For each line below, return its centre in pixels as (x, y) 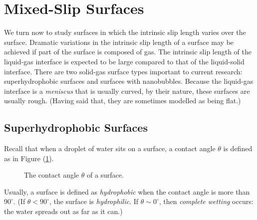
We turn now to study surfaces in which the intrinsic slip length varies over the (125, 32)
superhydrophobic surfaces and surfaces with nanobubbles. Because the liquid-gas (129, 81)
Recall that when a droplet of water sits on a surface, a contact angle (110, 148)
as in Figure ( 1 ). (29, 158)
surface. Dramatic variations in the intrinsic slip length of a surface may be (119, 42)
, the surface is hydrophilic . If (94, 201)
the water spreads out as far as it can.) (63, 211)
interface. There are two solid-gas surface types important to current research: (123, 71)
